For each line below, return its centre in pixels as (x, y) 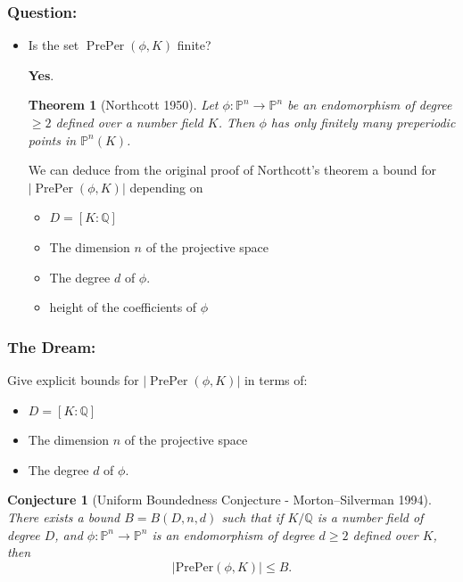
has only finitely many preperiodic (363, 122)
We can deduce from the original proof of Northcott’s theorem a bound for (232, 170)
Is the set (54, 45)
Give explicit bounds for (73, 379)
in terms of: (276, 379)
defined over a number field (129, 122)
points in (52, 139)
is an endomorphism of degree (233, 534)
